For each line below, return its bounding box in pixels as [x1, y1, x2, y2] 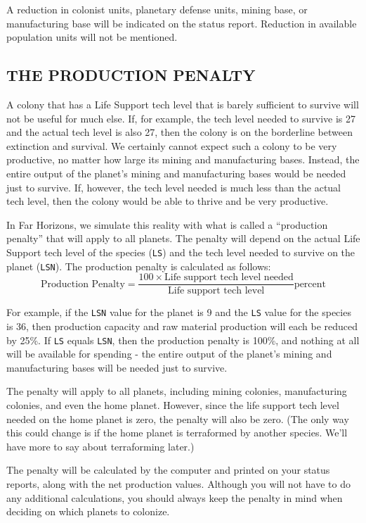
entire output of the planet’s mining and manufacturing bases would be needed [6, 165, 346, 180]
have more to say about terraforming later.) [6, 439, 195, 453]
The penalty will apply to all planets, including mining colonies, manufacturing [6, 384, 347, 398]
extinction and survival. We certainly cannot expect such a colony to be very [6, 138, 337, 153]
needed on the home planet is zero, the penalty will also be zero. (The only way [6, 411, 349, 426]
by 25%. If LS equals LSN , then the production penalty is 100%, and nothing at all [6, 332, 360, 347]
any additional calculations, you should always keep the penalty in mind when [6, 490, 343, 505]
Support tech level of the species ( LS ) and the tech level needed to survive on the [6, 244, 355, 259]
